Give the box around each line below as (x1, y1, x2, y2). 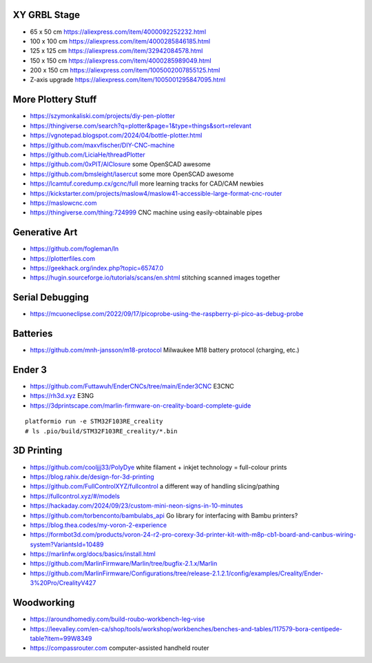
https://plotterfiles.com (30, 254, 96, 262)
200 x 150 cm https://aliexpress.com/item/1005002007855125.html (30, 66, 220, 75)
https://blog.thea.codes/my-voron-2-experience (30, 521, 167, 529)
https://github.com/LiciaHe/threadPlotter (30, 150, 145, 159)
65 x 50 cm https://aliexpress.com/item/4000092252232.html (30, 28, 207, 36)
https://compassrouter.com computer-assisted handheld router (30, 644, 209, 652)
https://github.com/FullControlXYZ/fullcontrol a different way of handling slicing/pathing (30, 482, 280, 491)
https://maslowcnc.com (30, 199, 97, 207)
